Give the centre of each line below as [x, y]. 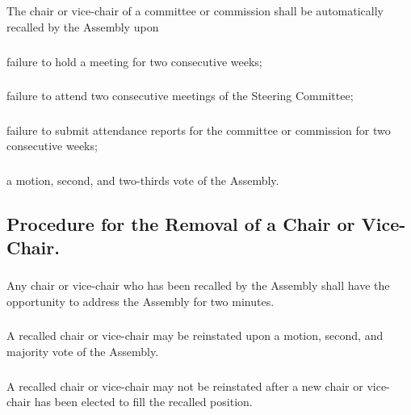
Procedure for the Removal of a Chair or [181, 223]
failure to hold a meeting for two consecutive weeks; [134, 61]
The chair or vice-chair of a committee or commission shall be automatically [195, 11]
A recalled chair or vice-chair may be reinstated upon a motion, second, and [195, 335]
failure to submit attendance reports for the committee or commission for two [199, 130]
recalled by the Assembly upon [83, 26]
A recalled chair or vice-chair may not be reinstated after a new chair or [185, 386]
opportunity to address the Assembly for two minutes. [140, 301]
